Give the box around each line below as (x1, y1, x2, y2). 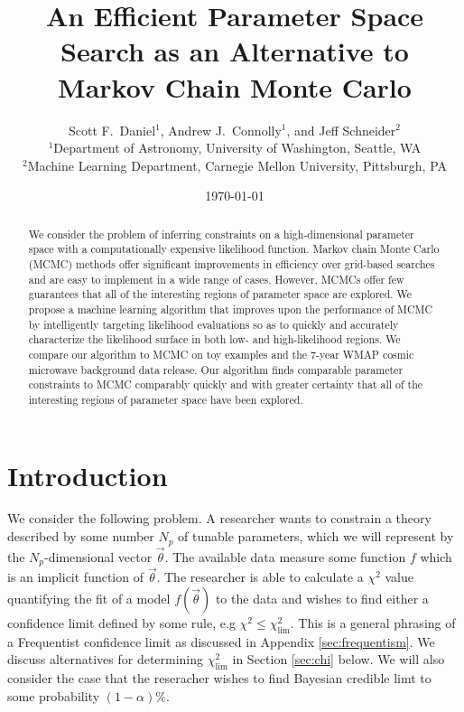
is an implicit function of (7, 567, 144, 586)
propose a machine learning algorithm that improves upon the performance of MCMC (28, 301, 433, 316)
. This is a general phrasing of (290, 614, 456, 632)
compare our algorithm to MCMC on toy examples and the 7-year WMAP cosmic (28, 346, 414, 361)
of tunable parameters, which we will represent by (178, 527, 454, 546)
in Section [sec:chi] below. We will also (232, 650, 445, 669)
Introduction (7, 456, 168, 493)
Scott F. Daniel (69, 120, 156, 139)
